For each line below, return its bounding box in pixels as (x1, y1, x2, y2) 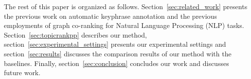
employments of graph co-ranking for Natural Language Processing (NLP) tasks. (4, 20, 244, 30)
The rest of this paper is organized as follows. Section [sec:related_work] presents (4, 1, 248, 11)
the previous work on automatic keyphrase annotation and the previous (4, 11, 217, 21)
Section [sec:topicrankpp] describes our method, (4, 29, 147, 39)
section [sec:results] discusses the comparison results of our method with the (4, 48, 232, 58)
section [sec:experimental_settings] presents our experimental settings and (4, 39, 226, 49)
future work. (4, 67, 41, 78)
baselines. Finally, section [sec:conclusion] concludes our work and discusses (4, 58, 229, 68)
